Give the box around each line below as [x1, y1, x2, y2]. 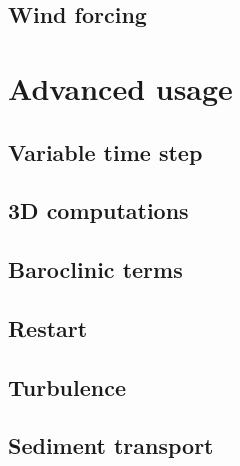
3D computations [8, 195, 189, 226]
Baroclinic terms [8, 254, 183, 285]
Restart [8, 312, 88, 343]
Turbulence [8, 371, 126, 402]
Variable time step [8, 136, 203, 167]
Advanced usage [8, 67, 233, 108]
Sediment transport [8, 430, 214, 461]
